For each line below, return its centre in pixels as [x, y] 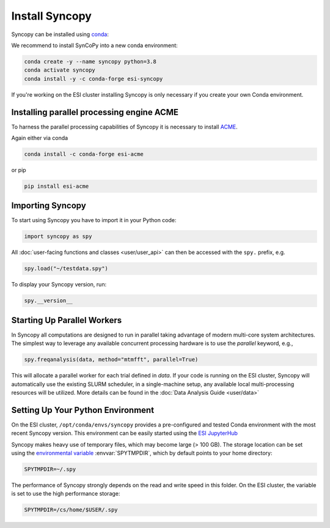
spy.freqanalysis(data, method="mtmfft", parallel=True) [111, 360]
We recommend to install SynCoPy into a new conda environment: [95, 45]
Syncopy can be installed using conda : [60, 34]
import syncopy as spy [58, 236]
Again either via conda [40, 138]
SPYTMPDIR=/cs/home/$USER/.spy [71, 510]
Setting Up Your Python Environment [83, 410]
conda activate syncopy [60, 70]
